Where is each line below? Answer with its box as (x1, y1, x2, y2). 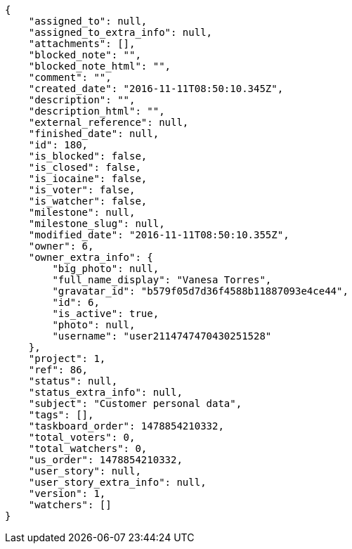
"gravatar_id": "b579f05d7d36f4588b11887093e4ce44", (52, 285, 348, 297)
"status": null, (28, 375, 118, 387)
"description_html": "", (28, 105, 165, 117)
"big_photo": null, (52, 263, 159, 274)
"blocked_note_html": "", (28, 60, 171, 72)
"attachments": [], (28, 38, 136, 49)
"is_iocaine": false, (28, 173, 148, 184)
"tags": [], (28, 409, 94, 420)
